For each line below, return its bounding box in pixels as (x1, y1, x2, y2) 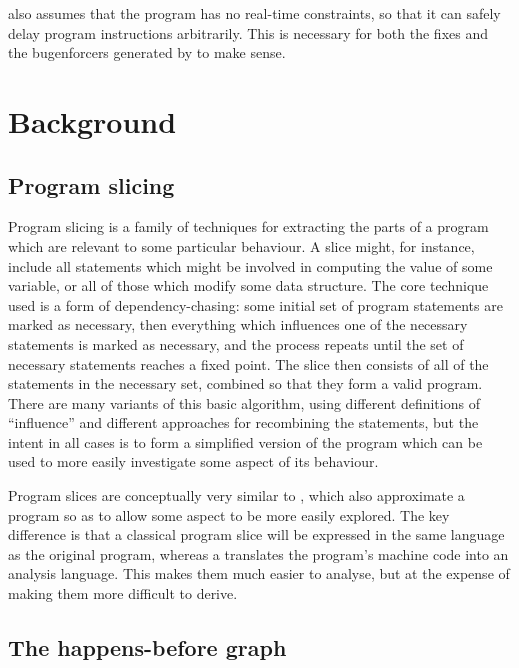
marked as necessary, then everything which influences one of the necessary (8, 314, 468, 335)
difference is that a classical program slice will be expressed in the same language (8, 524, 505, 545)
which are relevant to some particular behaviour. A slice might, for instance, (8, 235, 475, 256)
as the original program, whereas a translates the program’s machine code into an (8, 543, 509, 564)
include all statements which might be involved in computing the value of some (8, 255, 493, 276)
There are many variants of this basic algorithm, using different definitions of (8, 392, 480, 413)
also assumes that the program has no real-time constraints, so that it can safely (8, 3, 501, 23)
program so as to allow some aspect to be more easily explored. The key (8, 504, 450, 525)
